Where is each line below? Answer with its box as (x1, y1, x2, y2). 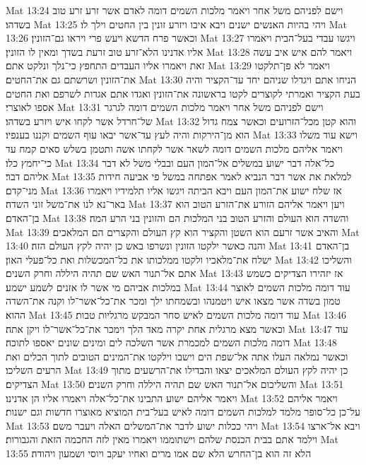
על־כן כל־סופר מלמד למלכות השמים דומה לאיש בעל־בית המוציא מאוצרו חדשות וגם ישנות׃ (6, 404, 361, 419)
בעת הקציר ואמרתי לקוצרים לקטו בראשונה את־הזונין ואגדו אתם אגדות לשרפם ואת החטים (6, 86, 360, 100)
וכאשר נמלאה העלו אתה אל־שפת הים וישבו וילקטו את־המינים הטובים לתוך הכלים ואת (6, 348, 348, 363)
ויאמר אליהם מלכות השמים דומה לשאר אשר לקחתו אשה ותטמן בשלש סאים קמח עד (6, 141, 343, 155)
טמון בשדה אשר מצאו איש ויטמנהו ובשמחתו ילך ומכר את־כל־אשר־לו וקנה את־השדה (6, 293, 341, 308)
